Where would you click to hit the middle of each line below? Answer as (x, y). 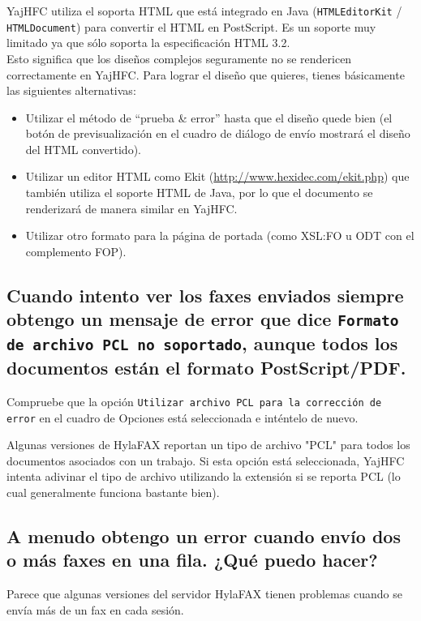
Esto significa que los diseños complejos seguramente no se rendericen (179, 58)
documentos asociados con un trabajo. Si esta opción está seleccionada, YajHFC (206, 460)
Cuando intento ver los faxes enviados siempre (205, 295)
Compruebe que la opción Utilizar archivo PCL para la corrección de (194, 401)
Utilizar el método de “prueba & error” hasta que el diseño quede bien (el (209, 117)
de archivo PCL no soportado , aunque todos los (202, 343)
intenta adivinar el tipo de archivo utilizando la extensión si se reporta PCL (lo (204, 476)
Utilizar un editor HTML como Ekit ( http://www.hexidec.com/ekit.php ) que (217, 176)
